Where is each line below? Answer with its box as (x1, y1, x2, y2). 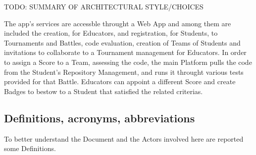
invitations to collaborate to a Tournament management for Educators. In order (4, 47, 247, 57)
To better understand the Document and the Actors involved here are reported (4, 133, 244, 144)
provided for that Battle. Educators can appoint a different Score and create (4, 76, 236, 87)
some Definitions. (4, 143, 56, 154)
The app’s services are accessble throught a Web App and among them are (4, 18, 231, 28)
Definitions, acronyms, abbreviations (4, 110, 195, 125)
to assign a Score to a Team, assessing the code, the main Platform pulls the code (4, 56, 252, 67)
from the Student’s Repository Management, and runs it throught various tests (4, 66, 244, 77)
